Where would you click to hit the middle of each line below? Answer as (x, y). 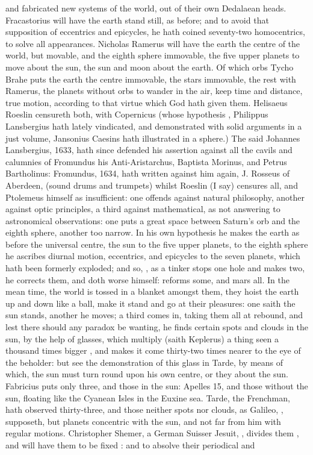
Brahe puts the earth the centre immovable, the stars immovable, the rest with (151, 79)
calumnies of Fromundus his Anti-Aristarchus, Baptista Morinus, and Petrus (146, 161)
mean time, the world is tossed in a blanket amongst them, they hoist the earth (152, 291)
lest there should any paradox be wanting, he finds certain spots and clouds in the (157, 327)
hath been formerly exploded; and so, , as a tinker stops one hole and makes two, (155, 268)
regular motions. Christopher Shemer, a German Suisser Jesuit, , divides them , (152, 433)
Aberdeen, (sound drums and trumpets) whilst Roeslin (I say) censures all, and (152, 185)
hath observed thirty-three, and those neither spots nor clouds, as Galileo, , (144, 409)
